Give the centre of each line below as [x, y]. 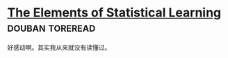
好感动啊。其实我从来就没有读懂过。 [59, 47]
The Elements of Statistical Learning [114, 13]
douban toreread [51, 27]
